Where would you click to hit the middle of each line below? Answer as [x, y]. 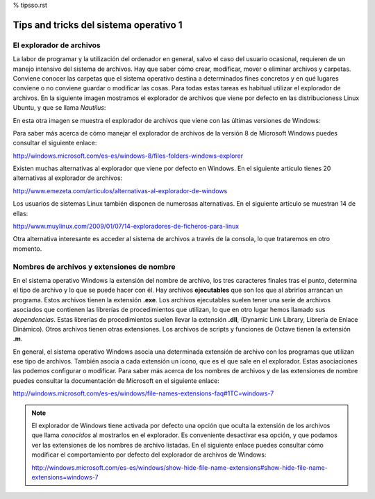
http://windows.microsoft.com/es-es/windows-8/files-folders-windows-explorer [128, 156]
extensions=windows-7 [65, 477]
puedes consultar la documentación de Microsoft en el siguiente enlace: [116, 381]
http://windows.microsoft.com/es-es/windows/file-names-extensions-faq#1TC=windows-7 [143, 393]
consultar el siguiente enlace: [55, 143]
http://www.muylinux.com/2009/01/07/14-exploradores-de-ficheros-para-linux [126, 227]
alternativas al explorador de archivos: [68, 178]
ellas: [20, 213]
